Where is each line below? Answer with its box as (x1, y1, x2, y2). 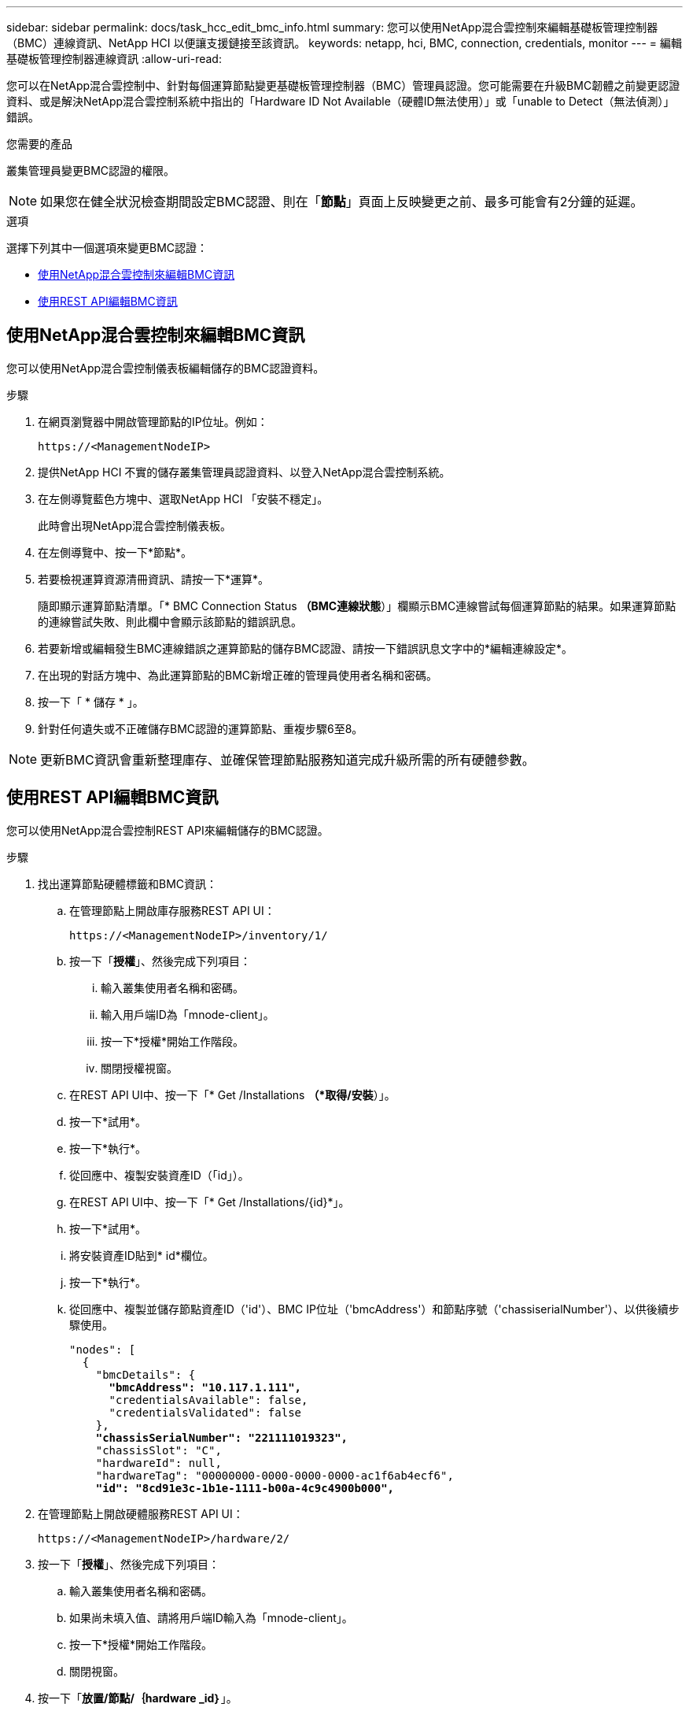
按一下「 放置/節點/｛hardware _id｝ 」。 (38, 1691, 238, 1705)
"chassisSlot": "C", (95, 1443, 222, 1457)
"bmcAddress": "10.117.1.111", (109, 1380, 302, 1394)
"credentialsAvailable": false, (109, 1393, 308, 1406)
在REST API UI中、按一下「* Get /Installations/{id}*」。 (69, 1194, 350, 1209)
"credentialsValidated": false (109, 1405, 302, 1419)
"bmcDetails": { (95, 1368, 196, 1381)
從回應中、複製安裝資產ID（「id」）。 (69, 1168, 249, 1182)
